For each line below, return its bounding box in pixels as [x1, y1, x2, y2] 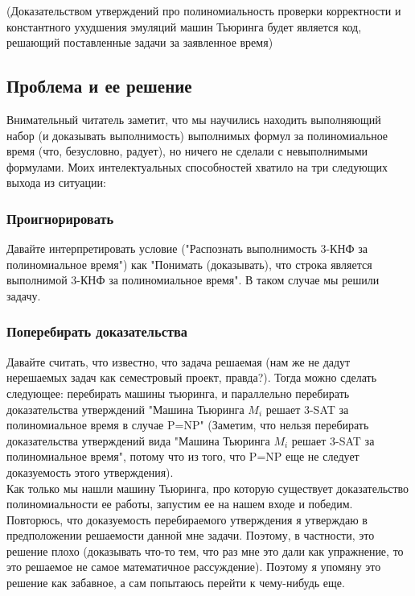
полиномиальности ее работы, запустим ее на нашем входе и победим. [6, 495, 353, 512]
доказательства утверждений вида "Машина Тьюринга [6, 432, 270, 449]
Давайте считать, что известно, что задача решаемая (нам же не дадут [6, 353, 351, 370]
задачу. [6, 287, 41, 304]
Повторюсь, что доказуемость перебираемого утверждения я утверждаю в [6, 511, 368, 528]
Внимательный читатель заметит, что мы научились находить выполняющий [6, 110, 381, 127]
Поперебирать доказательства [6, 321, 187, 341]
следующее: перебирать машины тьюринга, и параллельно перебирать [6, 384, 350, 401]
